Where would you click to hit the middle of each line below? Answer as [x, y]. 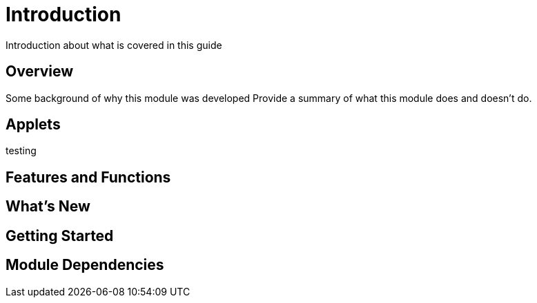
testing [21, 151]
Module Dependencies [85, 265]
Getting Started [60, 236]
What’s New [48, 207]
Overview [40, 72]
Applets [33, 125]
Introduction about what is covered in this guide [114, 45]
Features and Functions [88, 177]
